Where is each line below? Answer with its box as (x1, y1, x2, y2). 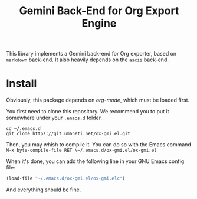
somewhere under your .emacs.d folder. (6, 114, 102, 122)
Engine (81, 17, 117, 30)
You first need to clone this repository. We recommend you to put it (6, 108, 169, 115)
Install (6, 77, 37, 90)
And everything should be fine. (6, 186, 81, 193)
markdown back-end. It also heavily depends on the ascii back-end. (6, 56, 169, 63)
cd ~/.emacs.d (6, 126, 41, 132)
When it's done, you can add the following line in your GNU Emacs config (6, 158, 185, 165)
